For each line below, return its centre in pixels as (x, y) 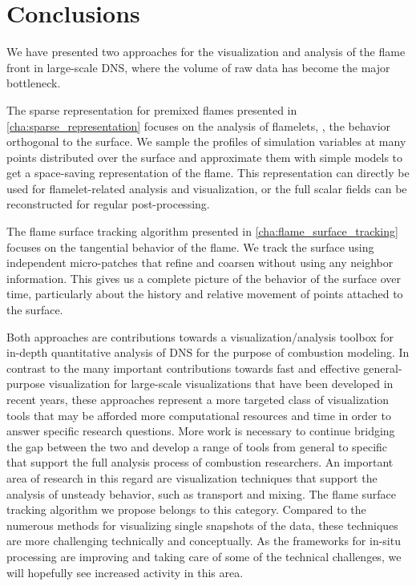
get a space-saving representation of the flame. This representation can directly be (208, 173)
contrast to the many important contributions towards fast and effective (183, 368)
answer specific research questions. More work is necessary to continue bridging (201, 431)
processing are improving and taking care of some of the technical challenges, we (204, 556)
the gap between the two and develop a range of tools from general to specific (197, 446)
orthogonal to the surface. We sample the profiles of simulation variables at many (206, 141)
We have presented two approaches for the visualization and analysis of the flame (206, 52)
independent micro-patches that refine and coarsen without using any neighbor (200, 263)
